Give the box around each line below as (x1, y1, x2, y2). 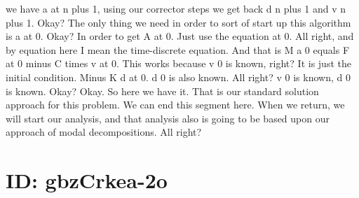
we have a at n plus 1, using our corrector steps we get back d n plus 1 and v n (6, 1, 346, 15)
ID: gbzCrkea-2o (6, 166, 168, 195)
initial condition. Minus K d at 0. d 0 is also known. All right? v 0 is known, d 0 (6, 69, 351, 84)
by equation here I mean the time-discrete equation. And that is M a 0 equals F (6, 42, 350, 57)
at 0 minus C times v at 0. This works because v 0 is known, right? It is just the (6, 56, 351, 71)
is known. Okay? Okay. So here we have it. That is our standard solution (6, 83, 319, 98)
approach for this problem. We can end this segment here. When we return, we (6, 97, 345, 112)
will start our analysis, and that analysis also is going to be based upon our (6, 111, 330, 125)
